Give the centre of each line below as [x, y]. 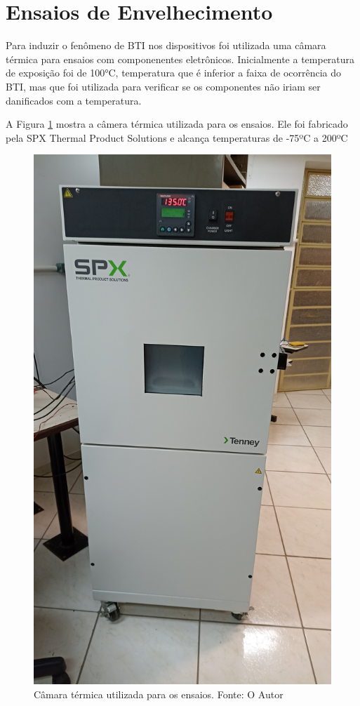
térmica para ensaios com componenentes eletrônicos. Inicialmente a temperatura [180, 59]
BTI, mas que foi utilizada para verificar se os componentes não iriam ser [163, 86]
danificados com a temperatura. [74, 100]
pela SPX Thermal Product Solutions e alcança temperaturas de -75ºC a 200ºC [177, 137]
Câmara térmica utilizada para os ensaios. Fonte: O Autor [159, 694]
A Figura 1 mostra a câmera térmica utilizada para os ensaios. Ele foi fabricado [177, 124]
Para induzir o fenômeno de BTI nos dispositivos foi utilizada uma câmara [166, 45]
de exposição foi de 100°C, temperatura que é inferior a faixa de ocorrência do [174, 73]
